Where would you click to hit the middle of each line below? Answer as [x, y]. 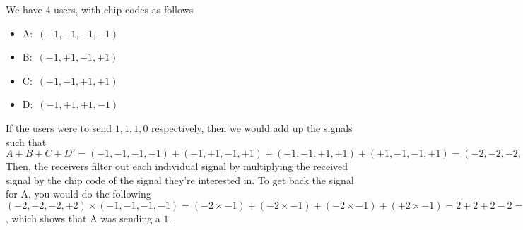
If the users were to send [59, 127]
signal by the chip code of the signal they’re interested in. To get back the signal [180, 180]
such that [26, 141]
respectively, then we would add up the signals [252, 127]
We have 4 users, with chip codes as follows [100, 9]
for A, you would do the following [78, 194]
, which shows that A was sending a [83, 218]
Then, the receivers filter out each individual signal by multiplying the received [177, 166]
